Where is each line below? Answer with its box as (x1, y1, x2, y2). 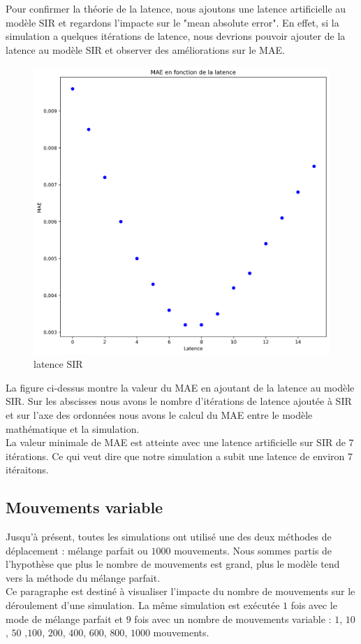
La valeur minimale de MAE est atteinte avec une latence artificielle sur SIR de (6, 435, 346, 450)
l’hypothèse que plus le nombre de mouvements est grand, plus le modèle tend (6, 557, 340, 571)
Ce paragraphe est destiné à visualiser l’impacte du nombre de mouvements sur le (6, 584, 355, 599)
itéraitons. (6, 462, 49, 477)
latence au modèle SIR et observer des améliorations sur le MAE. (6, 42, 285, 57)
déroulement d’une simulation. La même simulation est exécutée (6, 598, 280, 613)
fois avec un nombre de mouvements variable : (134, 611, 332, 626)
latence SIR (34, 357, 83, 371)
